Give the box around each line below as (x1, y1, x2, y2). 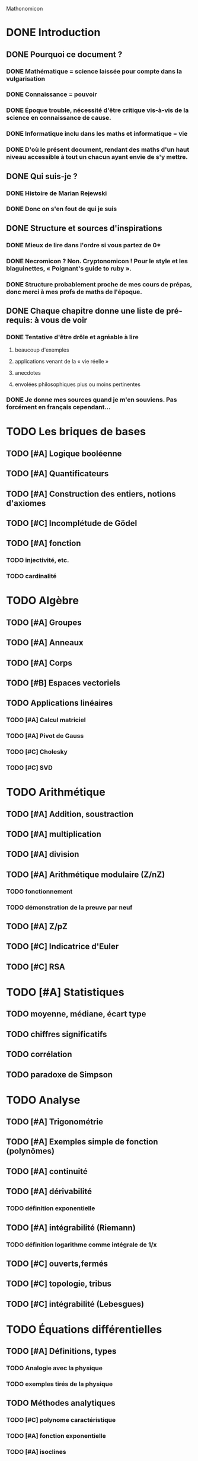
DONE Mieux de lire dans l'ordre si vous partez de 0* (6, 241, 161, 249)
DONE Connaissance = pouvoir (6, 90, 97, 98)
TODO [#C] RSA (6, 962, 65, 972)
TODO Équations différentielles (6, 1322, 162, 1336)
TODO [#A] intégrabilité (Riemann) (6, 1223, 136, 1233)
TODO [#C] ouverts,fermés (6, 1258, 108, 1268)
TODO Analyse (6, 1093, 81, 1106)
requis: (6, 315, 33, 325)
